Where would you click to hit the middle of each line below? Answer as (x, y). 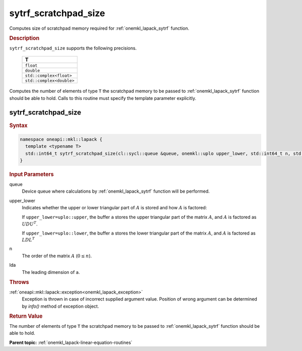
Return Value (26, 316)
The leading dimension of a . (51, 272)
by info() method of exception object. (60, 306)
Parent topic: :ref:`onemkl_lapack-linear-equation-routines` (71, 342)
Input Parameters (31, 174)
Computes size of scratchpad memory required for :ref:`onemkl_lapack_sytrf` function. (99, 28)
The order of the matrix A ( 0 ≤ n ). (57, 256)
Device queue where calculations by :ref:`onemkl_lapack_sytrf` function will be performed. (116, 191)
